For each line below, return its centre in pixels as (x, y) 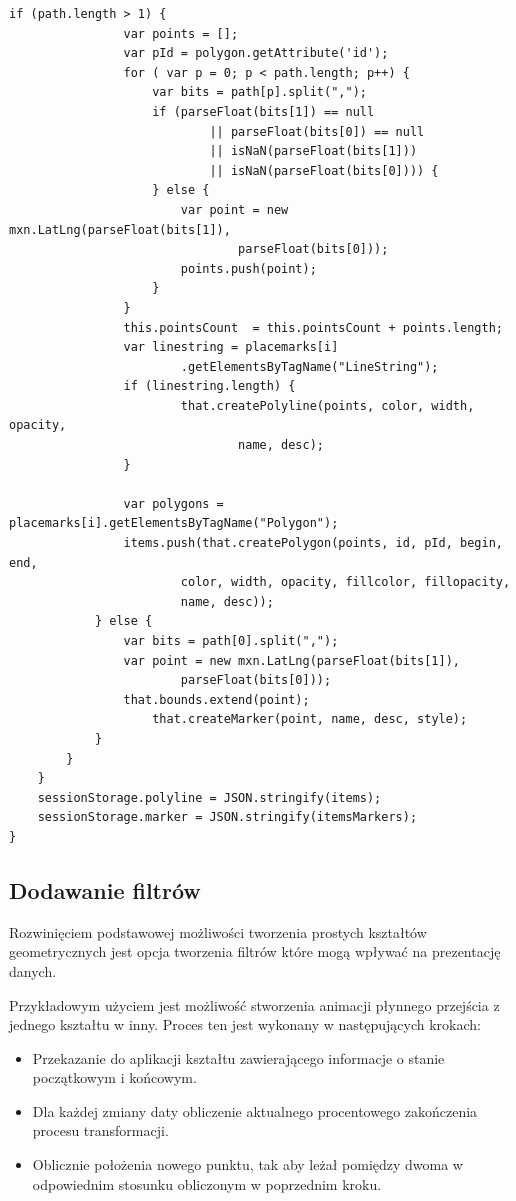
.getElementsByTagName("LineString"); (309, 366)
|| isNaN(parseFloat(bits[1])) (313, 151)
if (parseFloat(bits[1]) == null (263, 111)
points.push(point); (248, 268)
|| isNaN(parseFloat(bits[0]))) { (324, 170)
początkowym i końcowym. (114, 1077)
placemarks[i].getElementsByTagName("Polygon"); (174, 523)
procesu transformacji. (100, 1130)
